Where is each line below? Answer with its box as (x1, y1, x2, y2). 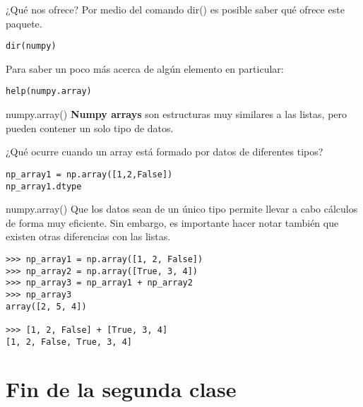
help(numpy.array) (6, 86, 92, 97)
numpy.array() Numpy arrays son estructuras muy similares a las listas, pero (6, 107, 347, 122)
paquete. (6, 16, 42, 30)
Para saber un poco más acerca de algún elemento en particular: (6, 61, 284, 76)
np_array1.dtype (6, 181, 82, 191)
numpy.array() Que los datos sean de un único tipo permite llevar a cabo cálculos (6, 201, 358, 216)
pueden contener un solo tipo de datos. (6, 120, 174, 135)
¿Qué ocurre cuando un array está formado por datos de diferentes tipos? (6, 144, 323, 159)
